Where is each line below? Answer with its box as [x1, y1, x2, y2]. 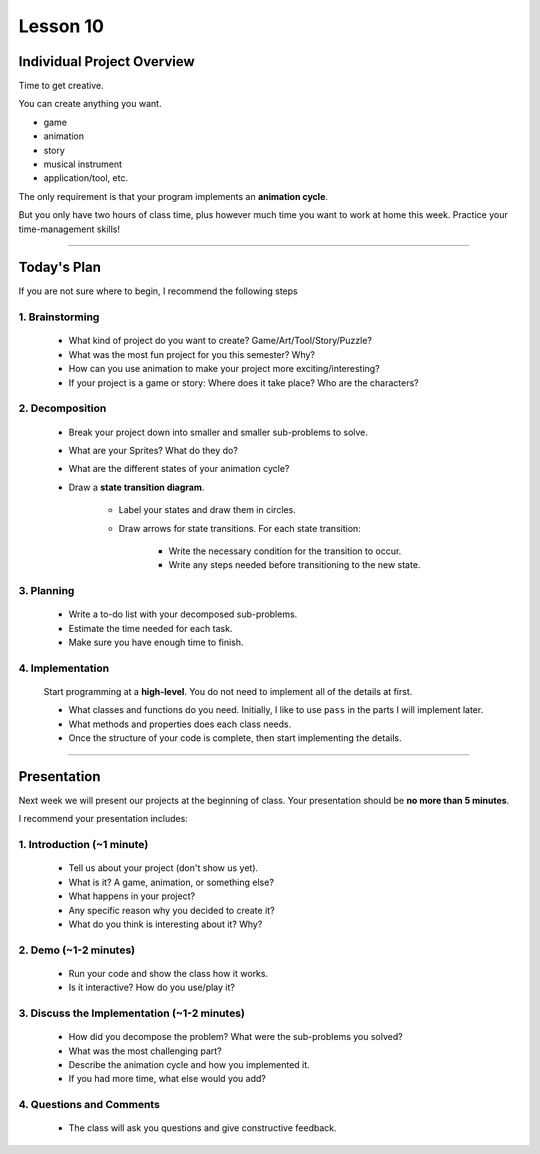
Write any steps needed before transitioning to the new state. [168, 559, 421, 571]
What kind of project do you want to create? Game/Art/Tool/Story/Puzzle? [68, 335, 372, 347]
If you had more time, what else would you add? [68, 1073, 267, 1085]
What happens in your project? [68, 890, 195, 902]
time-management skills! [18, 223, 120, 235]
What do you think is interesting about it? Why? [68, 918, 263, 930]
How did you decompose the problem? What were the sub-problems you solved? [68, 1031, 404, 1043]
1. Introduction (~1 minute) [18, 838, 149, 852]
